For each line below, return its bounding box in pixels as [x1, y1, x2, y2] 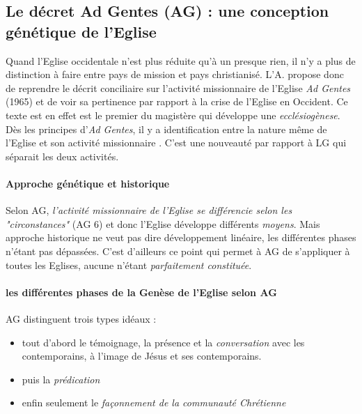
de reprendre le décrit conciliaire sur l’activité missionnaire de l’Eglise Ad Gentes [6, 80, 351, 95]
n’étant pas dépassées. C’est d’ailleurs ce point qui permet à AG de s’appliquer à [6, 243, 350, 258]
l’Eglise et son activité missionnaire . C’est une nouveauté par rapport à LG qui [6, 135, 347, 150]
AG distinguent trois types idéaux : [6, 311, 157, 325]
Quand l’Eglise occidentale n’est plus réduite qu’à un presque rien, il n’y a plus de [6, 53, 356, 68]
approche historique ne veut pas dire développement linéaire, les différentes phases [6, 230, 356, 245]
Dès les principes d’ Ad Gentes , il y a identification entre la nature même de [6, 121, 327, 136]
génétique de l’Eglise [6, 20, 157, 42]
